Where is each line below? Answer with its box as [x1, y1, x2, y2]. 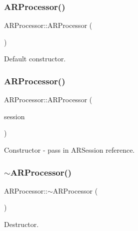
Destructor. [4, 219, 39, 229]
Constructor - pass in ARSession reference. [4, 145, 135, 155]
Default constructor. [4, 53, 66, 64]
